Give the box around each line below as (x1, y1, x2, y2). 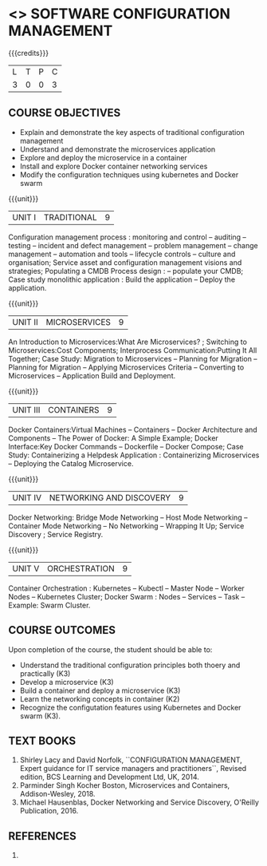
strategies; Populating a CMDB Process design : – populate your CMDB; (8, 266, 244, 275)
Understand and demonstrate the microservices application (19, 144, 216, 154)
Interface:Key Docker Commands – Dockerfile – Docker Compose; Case (8, 441, 245, 451)
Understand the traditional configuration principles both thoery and (19, 660, 241, 670)
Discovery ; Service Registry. (8, 529, 104, 539)
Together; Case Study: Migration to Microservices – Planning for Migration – (8, 354, 257, 363)
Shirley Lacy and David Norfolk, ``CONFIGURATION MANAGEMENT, (19, 755, 243, 765)
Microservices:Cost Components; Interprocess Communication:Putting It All (8, 345, 257, 355)
